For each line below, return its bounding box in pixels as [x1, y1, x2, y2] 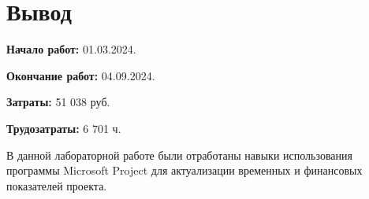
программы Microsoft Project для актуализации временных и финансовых [6, 162, 363, 179]
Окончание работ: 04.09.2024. [6, 67, 155, 83]
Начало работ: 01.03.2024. [6, 41, 136, 57]
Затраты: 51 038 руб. [6, 94, 110, 110]
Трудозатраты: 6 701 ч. [6, 120, 121, 136]
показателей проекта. [6, 177, 107, 193]
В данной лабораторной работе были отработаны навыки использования [6, 146, 352, 163]
